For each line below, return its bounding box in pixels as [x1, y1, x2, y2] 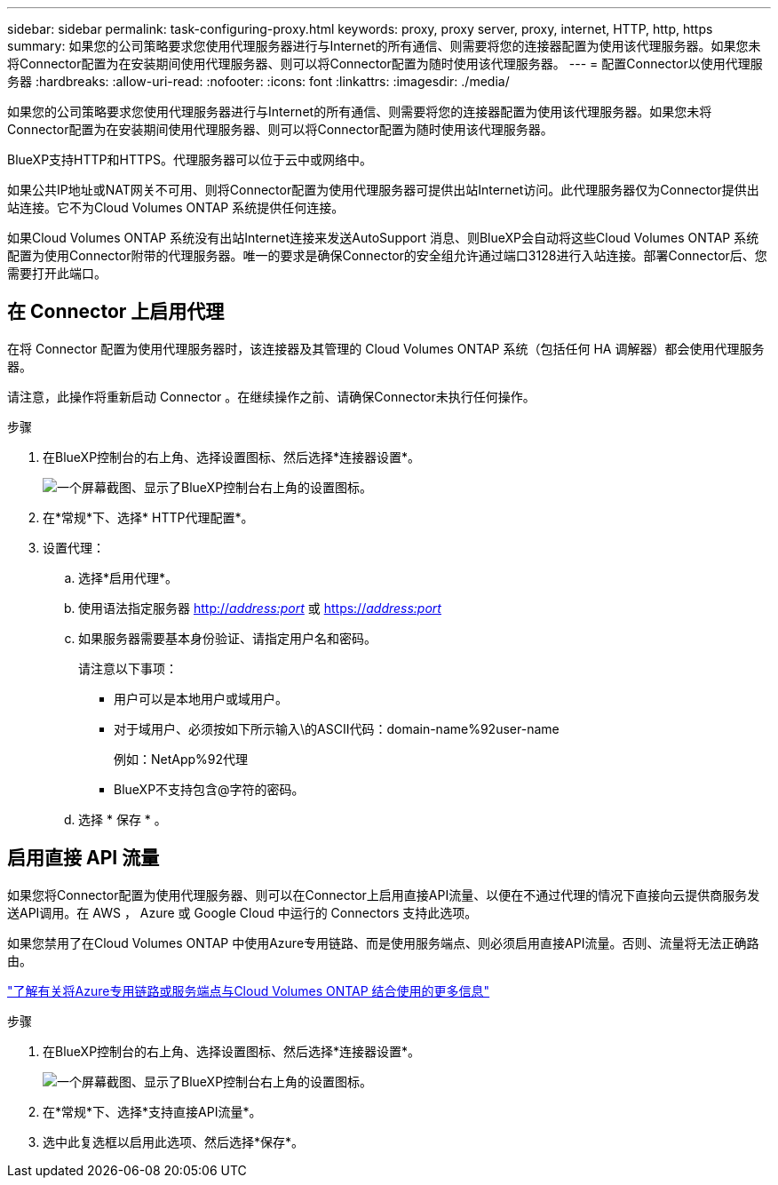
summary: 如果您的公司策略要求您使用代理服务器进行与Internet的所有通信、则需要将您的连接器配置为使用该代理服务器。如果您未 [7, 38, 761, 53]
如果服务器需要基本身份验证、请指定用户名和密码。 [78, 630, 377, 646]
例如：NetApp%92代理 [114, 751, 249, 767]
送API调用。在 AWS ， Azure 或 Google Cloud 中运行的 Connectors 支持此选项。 [7, 904, 478, 920]
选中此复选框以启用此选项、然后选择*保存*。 [43, 1133, 305, 1149]
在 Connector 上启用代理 [7, 300, 225, 323]
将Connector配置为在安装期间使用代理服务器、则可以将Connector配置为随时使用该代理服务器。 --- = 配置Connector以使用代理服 [7, 56, 763, 71]
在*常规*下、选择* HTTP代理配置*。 [43, 509, 254, 525]
